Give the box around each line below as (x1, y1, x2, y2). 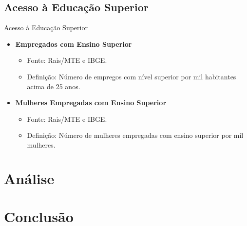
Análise (4, 168, 55, 188)
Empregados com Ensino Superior (15, 38, 132, 49)
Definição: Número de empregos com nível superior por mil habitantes (27, 71, 236, 81)
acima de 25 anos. (27, 81, 80, 91)
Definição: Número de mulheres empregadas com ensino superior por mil (27, 130, 244, 140)
